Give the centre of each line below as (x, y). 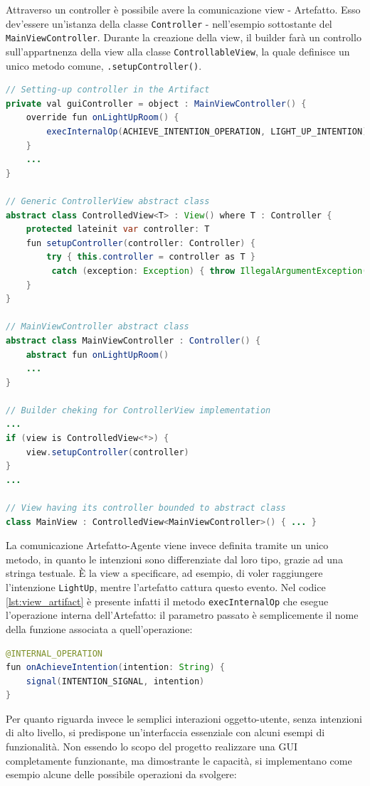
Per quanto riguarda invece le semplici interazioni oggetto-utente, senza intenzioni (184, 718)
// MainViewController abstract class (97, 327)
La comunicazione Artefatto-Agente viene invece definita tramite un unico (167, 545)
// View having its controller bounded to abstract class (146, 508)
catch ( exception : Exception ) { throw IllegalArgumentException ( (210, 271)
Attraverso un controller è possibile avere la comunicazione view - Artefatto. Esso (183, 9)
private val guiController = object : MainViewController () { (156, 103)
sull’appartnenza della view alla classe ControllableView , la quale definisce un (178, 51)
